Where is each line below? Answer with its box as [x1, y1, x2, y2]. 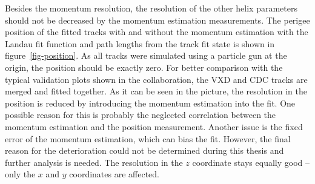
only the [5, 168, 36, 180]
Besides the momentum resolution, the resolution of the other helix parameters [5, 2, 297, 14]
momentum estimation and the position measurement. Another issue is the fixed [5, 120, 303, 133]
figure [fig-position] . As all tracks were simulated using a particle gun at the [5, 49, 287, 62]
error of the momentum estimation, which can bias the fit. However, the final [5, 132, 291, 145]
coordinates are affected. [69, 168, 159, 180]
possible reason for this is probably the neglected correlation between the [5, 108, 276, 121]
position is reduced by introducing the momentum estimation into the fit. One [5, 96, 296, 109]
